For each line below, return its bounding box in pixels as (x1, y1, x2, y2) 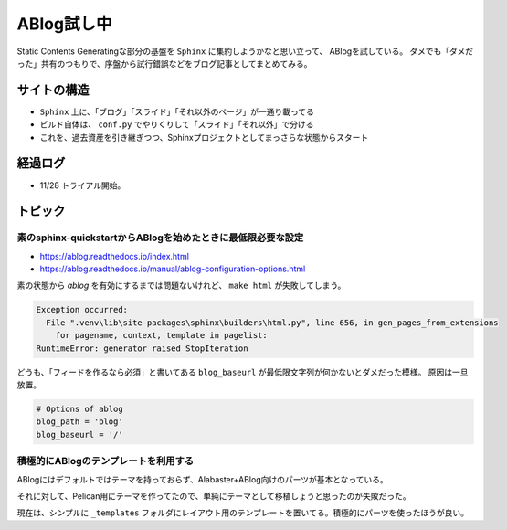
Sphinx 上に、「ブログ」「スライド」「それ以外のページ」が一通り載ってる (39, 106, 315, 117)
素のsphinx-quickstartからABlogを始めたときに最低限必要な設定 (16, 231, 304, 244)
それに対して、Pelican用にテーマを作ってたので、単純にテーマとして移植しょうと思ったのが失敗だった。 (16, 490, 411, 502)
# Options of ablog (36, 403, 123, 414)
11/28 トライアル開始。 (39, 179, 126, 191)
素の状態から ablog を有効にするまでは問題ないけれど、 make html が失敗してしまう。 (16, 280, 346, 291)
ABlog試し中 (16, 14, 112, 34)
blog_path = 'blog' (36, 417, 123, 427)
